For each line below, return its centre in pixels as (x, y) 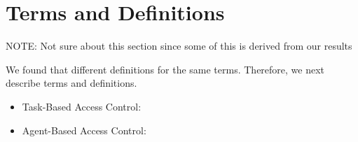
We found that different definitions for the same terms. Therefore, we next (165, 69)
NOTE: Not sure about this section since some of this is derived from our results (179, 46)
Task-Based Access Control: (82, 106)
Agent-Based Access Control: (84, 130)
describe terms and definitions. (71, 83)
